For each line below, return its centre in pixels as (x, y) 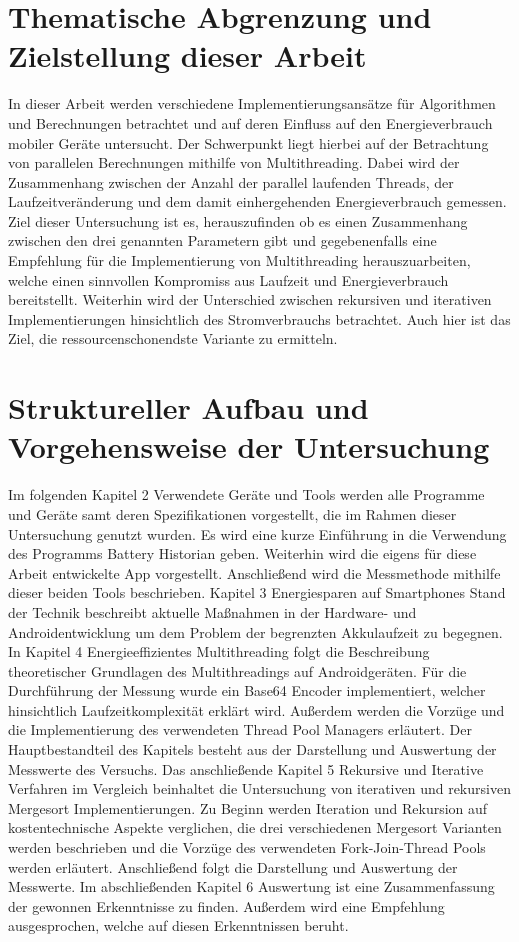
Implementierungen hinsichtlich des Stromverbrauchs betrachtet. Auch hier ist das (259, 318)
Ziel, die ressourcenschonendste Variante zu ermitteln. (173, 338)
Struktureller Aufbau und (188, 407)
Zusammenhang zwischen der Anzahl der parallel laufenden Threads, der (231, 181)
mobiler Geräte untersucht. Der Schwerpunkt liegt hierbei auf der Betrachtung (248, 142)
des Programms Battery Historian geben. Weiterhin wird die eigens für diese (242, 553)
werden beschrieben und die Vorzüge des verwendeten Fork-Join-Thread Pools (247, 847)
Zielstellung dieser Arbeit (187, 55)
